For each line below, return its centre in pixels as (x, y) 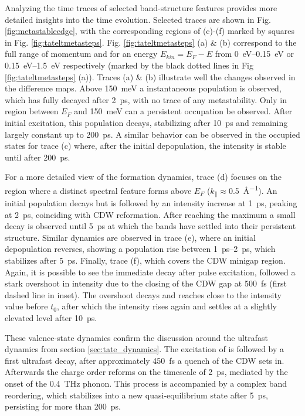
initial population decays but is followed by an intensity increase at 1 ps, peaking (151, 203)
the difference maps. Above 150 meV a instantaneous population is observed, (143, 88)
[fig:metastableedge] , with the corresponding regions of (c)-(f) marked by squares (150, 31)
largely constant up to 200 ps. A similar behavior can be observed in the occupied (152, 134)
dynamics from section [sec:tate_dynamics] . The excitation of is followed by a (145, 349)
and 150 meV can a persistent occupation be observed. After (183, 111)
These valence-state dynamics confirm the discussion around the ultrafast (137, 337)
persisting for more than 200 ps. (63, 406)
